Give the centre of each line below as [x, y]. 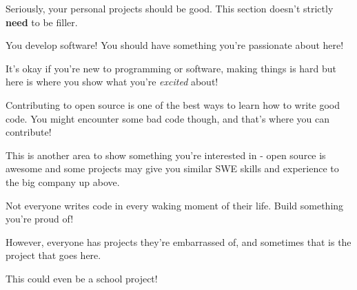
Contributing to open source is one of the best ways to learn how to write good [173, 104]
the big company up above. [63, 182]
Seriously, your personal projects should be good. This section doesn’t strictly [170, 8]
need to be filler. [42, 22]
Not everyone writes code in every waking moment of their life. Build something [175, 205]
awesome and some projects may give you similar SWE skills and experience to [172, 168]
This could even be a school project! [82, 278]
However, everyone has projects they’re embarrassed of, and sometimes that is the [178, 241]
